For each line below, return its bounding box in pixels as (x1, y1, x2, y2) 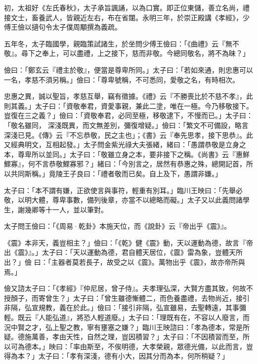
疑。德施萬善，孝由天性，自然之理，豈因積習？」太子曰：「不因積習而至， (4, 331, 243, 342)
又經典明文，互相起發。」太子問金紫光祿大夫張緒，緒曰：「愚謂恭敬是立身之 (4, 139, 246, 150)
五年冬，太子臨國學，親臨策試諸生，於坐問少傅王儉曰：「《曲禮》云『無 (4, 38, 232, 48)
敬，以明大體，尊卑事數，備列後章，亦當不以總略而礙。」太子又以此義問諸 (4, 195, 243, 205)
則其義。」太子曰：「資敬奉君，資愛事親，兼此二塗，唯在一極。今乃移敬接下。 (4, 100, 253, 111)
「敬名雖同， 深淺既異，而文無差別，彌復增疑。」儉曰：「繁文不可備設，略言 (4, 120, 249, 130)
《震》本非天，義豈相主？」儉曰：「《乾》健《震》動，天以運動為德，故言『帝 (4, 237, 253, 247)
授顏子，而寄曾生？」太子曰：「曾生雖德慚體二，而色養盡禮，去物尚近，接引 (4, 292, 250, 303)
